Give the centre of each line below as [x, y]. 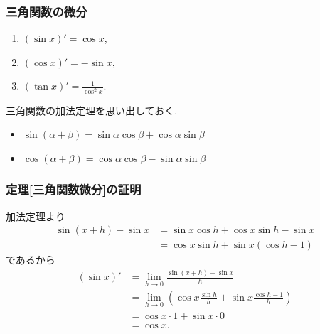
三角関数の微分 [47, 11]
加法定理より [36, 216]
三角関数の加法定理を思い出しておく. [92, 110]
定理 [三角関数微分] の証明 [74, 189]
